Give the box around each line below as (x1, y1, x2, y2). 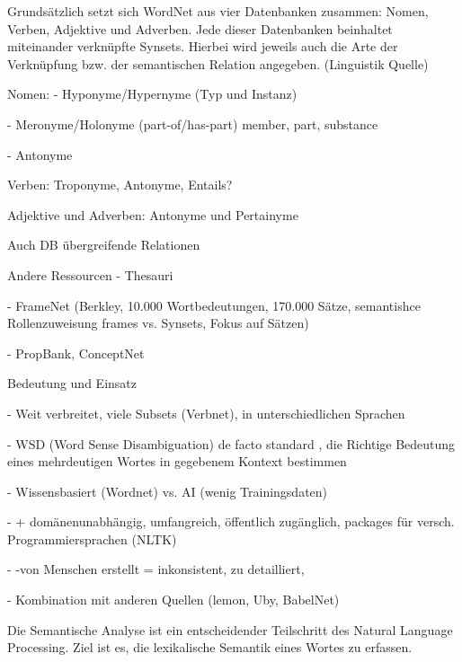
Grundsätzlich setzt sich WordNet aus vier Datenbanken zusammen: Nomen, (7, 2, 429, 20)
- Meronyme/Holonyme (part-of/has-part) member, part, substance (7, 114, 378, 133)
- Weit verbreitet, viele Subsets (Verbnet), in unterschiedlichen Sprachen (7, 403, 405, 422)
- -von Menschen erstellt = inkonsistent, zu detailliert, (7, 560, 305, 578)
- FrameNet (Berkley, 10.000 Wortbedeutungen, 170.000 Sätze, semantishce (7, 296, 421, 314)
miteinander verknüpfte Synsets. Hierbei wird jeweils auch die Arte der (7, 37, 398, 56)
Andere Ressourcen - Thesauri (7, 265, 173, 284)
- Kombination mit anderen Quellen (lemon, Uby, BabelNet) (7, 590, 340, 609)
